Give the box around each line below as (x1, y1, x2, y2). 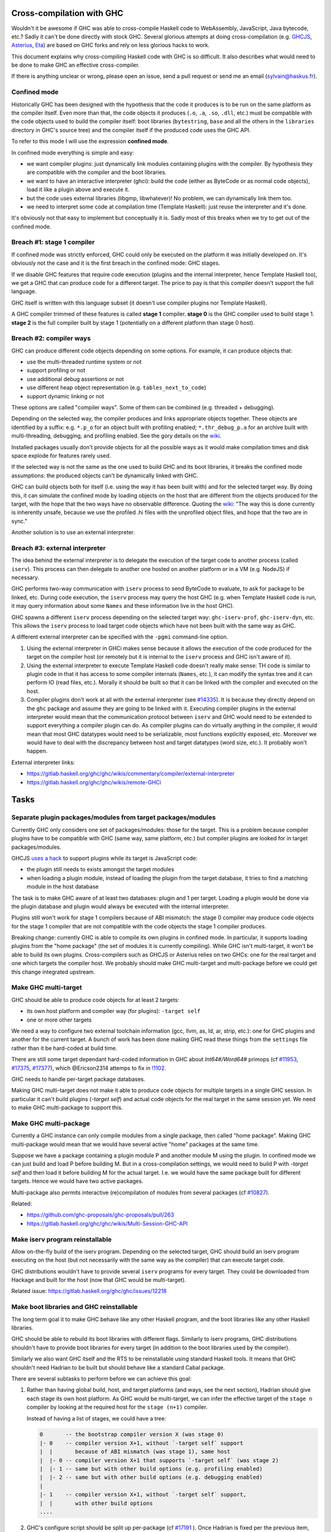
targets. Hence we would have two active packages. (11, 1177, 143, 1185)
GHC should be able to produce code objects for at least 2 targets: (11, 996, 180, 1003)
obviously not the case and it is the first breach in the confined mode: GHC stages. (11, 259, 221, 267)
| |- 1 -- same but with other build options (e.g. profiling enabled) (39, 1465, 263, 1473)
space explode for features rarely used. (11, 452, 112, 459)
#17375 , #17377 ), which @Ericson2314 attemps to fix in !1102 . (11, 1064, 167, 1072)
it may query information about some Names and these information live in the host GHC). (11, 602, 234, 610)
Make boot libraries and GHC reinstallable (11, 1303, 138, 1311)
